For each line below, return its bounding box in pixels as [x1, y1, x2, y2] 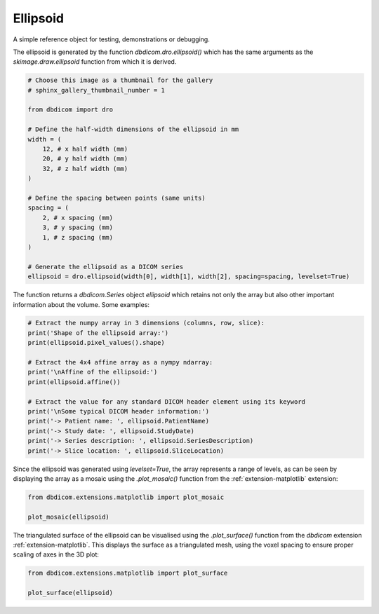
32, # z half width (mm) [42, 165, 128, 172]
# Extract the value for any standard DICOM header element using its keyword [27, 397, 305, 406]
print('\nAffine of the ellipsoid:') [27, 368, 158, 376]
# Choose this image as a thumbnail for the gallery [27, 76, 213, 84]
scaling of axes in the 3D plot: [13, 550, 100, 559]
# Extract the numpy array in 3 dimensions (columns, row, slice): [27, 319, 265, 327]
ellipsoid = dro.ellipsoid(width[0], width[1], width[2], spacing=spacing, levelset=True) [27, 273, 350, 280]
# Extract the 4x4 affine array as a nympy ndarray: [27, 358, 213, 367]
